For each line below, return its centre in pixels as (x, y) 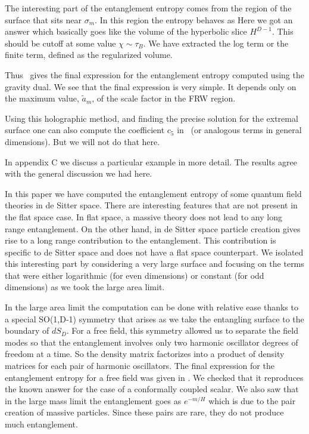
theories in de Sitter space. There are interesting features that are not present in (151, 205)
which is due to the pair (252, 400)
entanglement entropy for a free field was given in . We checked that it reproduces (154, 377)
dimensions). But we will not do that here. (82, 141)
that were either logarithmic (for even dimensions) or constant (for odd (135, 275)
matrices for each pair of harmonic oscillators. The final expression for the (140, 366)
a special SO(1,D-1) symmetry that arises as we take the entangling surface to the (154, 318)
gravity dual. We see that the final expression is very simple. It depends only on (151, 86)
